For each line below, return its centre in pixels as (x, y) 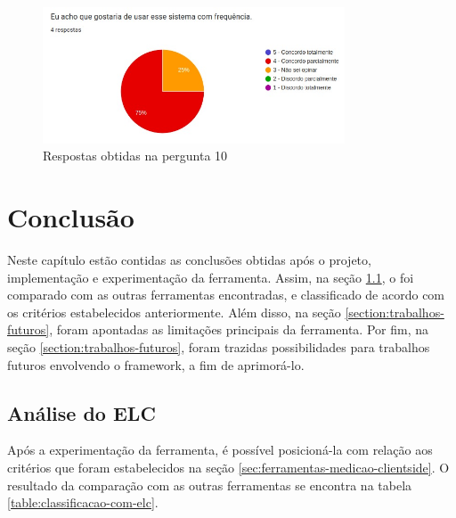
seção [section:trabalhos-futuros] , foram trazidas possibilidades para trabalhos (219, 346)
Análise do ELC (81, 412)
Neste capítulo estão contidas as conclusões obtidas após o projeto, (189, 259)
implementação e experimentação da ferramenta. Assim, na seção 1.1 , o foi (211, 277)
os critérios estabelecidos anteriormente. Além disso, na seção (174, 312)
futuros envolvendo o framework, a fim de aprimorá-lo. (156, 364)
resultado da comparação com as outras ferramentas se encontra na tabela (210, 485)
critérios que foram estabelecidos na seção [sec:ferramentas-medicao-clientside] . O (228, 467)
